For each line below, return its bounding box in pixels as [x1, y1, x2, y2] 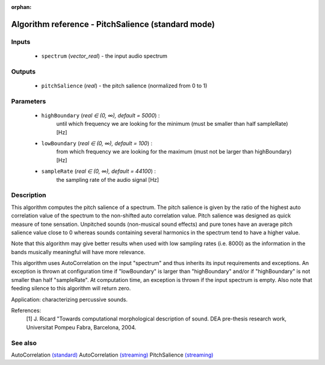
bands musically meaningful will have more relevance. [11, 248, 146, 255]
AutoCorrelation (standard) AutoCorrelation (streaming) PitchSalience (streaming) [11, 351, 214, 358]
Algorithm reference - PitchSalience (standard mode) [11, 19, 215, 30]
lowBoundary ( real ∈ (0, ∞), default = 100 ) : [41, 140, 153, 147]
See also [11, 338, 37, 347]
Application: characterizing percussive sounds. [11, 296, 128, 303]
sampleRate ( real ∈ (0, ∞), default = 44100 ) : [41, 167, 156, 175]
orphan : [11, 4, 32, 10]
